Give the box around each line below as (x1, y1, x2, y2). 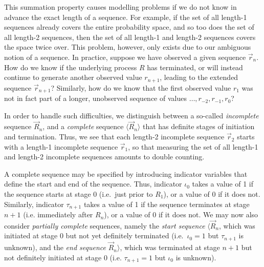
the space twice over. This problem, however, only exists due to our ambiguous (4, 42, 251, 52)
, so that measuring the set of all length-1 (128, 141, 258, 152)
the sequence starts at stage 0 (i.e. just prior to (4, 189, 153, 199)
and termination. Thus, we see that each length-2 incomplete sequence (4, 131, 225, 142)
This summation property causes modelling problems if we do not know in (4, 2, 237, 12)
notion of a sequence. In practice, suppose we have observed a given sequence (4, 51, 246, 62)
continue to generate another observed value (4, 72, 142, 83)
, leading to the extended (160, 72, 238, 83)
